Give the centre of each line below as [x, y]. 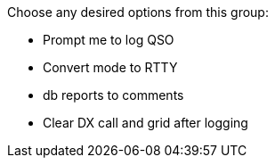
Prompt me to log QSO [109, 40]
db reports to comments [113, 95]
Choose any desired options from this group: [138, 12]
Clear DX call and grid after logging [146, 123]
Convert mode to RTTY [110, 67]
